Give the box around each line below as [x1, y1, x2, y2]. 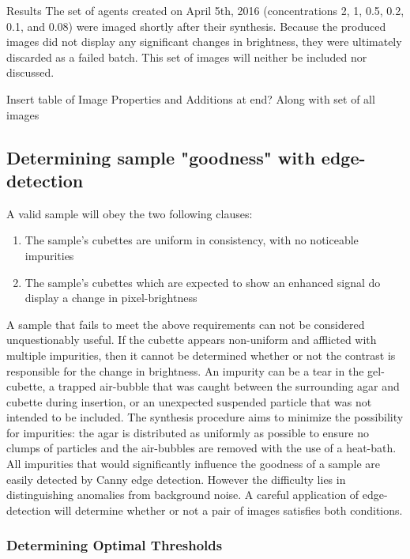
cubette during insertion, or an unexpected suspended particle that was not [6, 393, 372, 410]
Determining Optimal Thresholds [6, 535, 223, 555]
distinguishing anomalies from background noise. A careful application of [6, 486, 359, 503]
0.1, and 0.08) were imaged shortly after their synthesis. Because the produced [6, 17, 386, 34]
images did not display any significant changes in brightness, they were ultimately [6, 33, 402, 50]
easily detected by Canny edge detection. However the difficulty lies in [6, 470, 346, 487]
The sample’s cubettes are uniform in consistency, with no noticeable [24, 232, 359, 248]
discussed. [6, 64, 55, 81]
